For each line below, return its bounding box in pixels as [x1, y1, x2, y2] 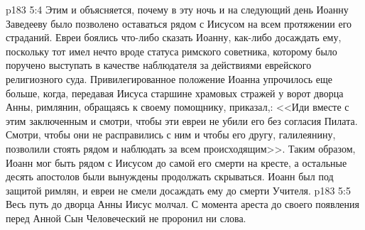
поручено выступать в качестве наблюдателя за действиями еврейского [6, 57, 312, 72]
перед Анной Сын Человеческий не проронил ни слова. [6, 210, 246, 225]
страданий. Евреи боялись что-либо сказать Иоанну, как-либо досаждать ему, [6, 30, 342, 45]
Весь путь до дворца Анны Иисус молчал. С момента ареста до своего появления [6, 197, 360, 212]
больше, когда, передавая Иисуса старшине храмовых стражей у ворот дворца [6, 85, 344, 100]
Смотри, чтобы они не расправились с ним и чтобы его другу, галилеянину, [6, 127, 336, 142]
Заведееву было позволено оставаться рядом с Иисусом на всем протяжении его [6, 16, 352, 31]
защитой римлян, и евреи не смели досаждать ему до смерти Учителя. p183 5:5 [6, 182, 351, 197]
